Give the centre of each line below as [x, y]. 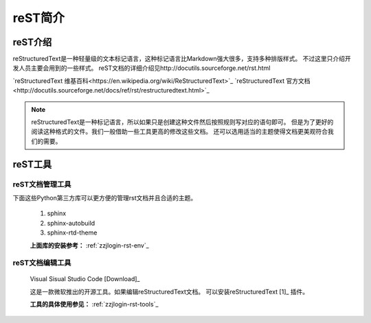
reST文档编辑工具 [42, 263]
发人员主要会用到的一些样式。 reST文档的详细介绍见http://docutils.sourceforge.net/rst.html [142, 68]
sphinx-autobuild [71, 223]
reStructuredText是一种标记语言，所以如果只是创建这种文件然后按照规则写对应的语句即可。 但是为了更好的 [182, 122]
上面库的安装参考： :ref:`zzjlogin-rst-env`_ [89, 245]
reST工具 [32, 164]
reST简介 [39, 18]
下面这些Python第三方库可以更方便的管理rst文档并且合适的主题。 [105, 198]
